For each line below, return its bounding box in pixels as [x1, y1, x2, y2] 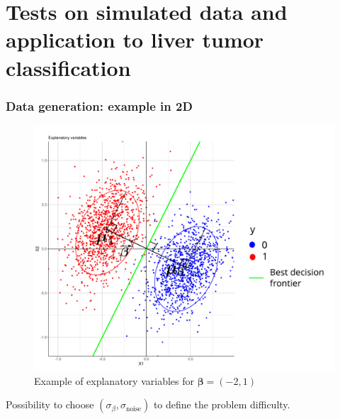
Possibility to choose [6, 397, 94, 412]
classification [6, 53, 131, 82]
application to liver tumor [6, 25, 264, 54]
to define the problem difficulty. [153, 397, 290, 412]
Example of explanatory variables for [34, 373, 194, 388]
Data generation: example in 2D [6, 97, 193, 114]
